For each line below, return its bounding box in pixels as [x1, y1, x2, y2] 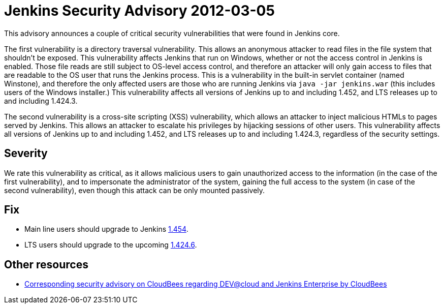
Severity [4, 147, 48, 160]
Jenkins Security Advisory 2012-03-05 [4, 2, 275, 19]
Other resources [4, 258, 88, 271]
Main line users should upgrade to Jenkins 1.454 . [24, 225, 188, 234]
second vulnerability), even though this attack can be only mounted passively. [4, 186, 265, 195]
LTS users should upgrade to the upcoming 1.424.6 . [24, 240, 197, 250]
